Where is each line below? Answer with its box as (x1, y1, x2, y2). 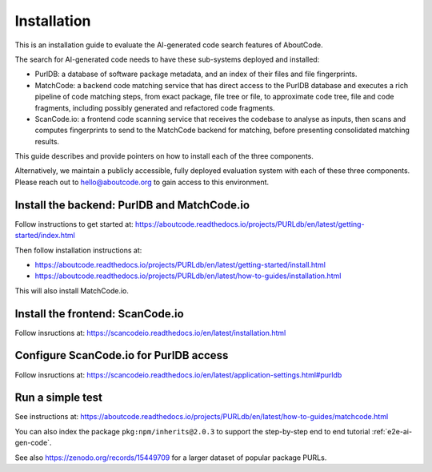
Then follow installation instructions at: (14, 245, 142, 255)
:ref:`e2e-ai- (371, 426, 412, 436)
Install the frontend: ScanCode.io (14, 307, 184, 321)
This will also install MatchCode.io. (14, 285, 130, 296)
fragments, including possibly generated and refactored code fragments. (34, 103, 275, 112)
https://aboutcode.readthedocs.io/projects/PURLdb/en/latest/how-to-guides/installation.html (34, 271, 342, 280)
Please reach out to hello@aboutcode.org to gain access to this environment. (14, 177, 270, 187)
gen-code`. (14, 438, 52, 448)
